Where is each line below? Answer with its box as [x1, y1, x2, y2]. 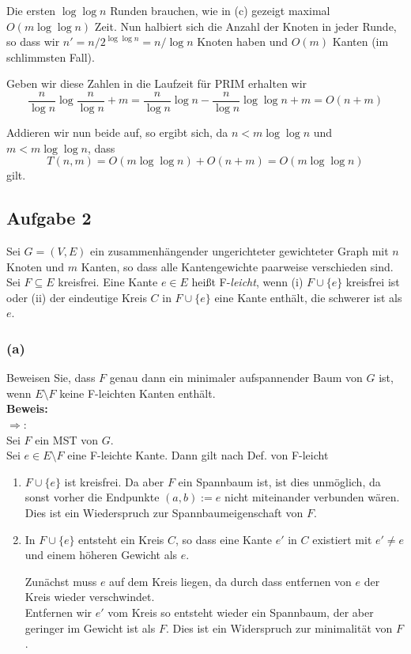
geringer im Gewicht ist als [25, 619, 156, 636]
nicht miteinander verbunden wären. [224, 489, 400, 505]
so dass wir [6, 33, 60, 50]
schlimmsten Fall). [6, 48, 95, 65]
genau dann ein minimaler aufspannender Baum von [109, 369, 363, 386]
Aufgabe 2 [6, 206, 92, 230]
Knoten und [6, 258, 65, 274]
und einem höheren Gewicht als [25, 546, 178, 563]
